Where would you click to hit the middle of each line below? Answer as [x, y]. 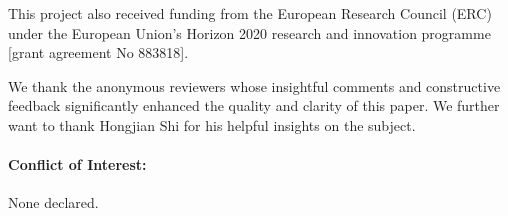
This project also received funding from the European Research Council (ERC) [250, 13]
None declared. [53, 202]
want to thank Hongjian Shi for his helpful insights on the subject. [212, 124]
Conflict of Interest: [77, 164]
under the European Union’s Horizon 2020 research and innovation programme [249, 32]
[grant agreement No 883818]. [98, 52]
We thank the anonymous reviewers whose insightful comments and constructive [254, 85]
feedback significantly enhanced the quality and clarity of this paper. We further [254, 105]
